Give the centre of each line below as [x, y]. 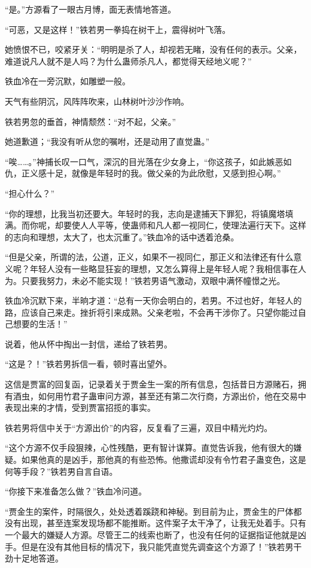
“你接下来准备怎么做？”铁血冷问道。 [76, 491]
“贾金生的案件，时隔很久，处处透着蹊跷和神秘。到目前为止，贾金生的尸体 [149, 511]
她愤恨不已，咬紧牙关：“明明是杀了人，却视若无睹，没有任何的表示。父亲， [153, 49]
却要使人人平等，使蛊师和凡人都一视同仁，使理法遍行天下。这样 [180, 225]
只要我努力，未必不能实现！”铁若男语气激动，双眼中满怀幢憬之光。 [153, 280]
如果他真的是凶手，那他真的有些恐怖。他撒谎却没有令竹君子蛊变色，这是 [164, 459]
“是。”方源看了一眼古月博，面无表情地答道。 [91, 9]
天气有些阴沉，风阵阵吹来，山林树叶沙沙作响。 [97, 101]
